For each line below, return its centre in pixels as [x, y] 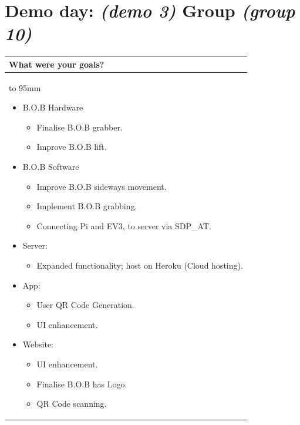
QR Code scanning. [72, 404]
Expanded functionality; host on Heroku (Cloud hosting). [140, 265]
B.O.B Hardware [53, 107]
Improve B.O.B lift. [72, 147]
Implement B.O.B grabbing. [87, 206]
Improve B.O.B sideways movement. [102, 186]
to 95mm [25, 87]
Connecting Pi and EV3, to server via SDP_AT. [124, 225]
